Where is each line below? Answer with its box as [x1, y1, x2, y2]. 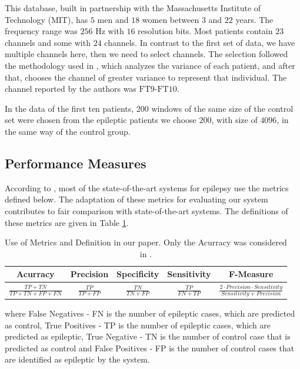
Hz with [95, 25, 124, 37]
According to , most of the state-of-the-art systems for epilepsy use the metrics [5, 181, 289, 194]
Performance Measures [5, 154, 146, 172]
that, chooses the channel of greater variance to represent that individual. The [5, 71, 287, 83]
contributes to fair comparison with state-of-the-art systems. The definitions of [5, 204, 288, 217]
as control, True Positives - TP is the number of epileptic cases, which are [5, 318, 271, 331]
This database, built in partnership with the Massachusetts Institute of [5, 2, 261, 14]
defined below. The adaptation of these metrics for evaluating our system [5, 193, 268, 205]
